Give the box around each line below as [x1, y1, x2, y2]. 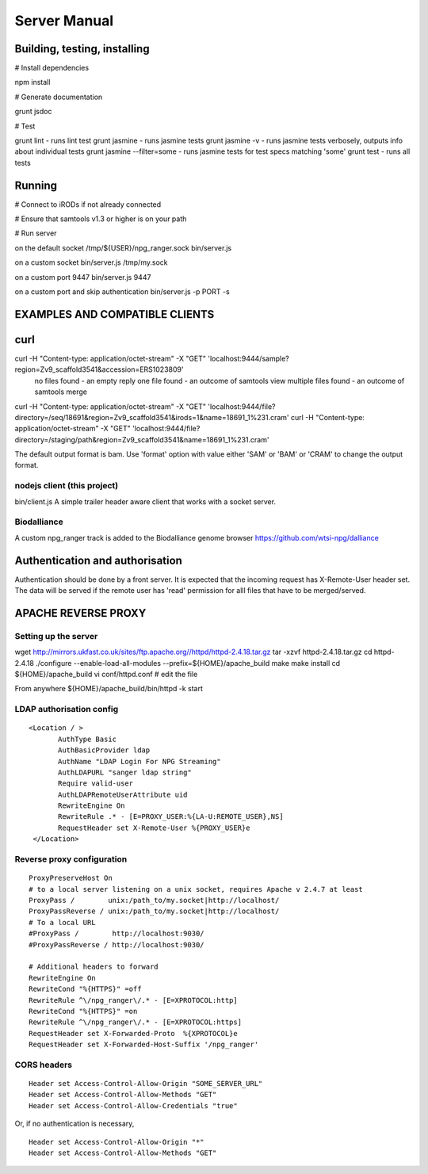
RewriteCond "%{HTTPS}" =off [29, 985, 142, 994]
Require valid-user [58, 779, 134, 788]
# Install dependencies [14, 63, 90, 73]
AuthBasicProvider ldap [58, 746, 151, 755]
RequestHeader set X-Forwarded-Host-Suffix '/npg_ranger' [29, 1040, 259, 1050]
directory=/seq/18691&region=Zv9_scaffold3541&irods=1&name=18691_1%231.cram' [14, 412, 289, 422]
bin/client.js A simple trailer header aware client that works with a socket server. [14, 496, 277, 507]
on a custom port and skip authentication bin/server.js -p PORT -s [14, 287, 230, 296]
